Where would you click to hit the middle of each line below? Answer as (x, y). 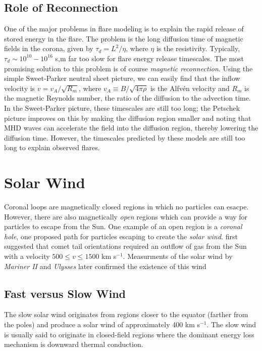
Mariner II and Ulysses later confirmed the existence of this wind (105, 266)
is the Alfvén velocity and (190, 88)
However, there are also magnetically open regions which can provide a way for (126, 216)
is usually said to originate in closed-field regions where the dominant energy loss (129, 334)
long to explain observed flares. (52, 147)
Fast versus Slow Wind (65, 293)
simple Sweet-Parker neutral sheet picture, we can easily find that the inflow (122, 78)
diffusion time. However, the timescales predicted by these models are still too (125, 137)
